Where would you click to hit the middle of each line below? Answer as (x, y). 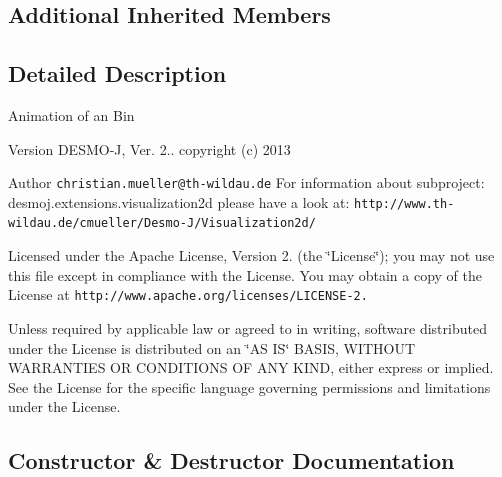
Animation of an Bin (71, 114)
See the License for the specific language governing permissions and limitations (249, 386)
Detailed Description (117, 73)
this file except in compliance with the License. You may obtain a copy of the (245, 274)
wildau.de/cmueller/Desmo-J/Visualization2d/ (162, 223)
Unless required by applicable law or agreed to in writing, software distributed (247, 327)
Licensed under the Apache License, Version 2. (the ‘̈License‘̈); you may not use (251, 255)
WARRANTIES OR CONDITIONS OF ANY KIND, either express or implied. (251, 367)
